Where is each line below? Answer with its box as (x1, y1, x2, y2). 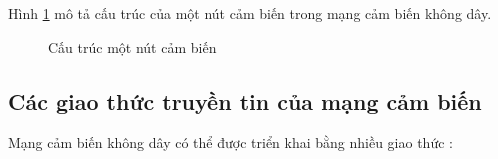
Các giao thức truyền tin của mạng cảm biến (8, 85, 482, 116)
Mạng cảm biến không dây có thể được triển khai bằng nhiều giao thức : (8, 132, 453, 153)
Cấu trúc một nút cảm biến (48, 36, 217, 57)
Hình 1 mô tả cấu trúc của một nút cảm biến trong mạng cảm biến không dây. (8, 3, 492, 23)
